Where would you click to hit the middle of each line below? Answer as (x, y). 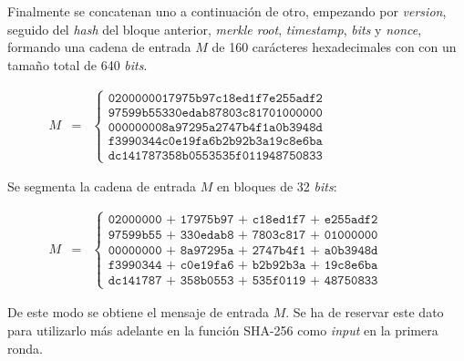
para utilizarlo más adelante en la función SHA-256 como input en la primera (223, 330)
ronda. (25, 348)
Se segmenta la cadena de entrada (102, 186)
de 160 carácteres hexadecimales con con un (334, 47)
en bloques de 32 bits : (277, 186)
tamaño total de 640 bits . (77, 64)
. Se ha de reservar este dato (365, 312)
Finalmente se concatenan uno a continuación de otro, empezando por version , (227, 11)
